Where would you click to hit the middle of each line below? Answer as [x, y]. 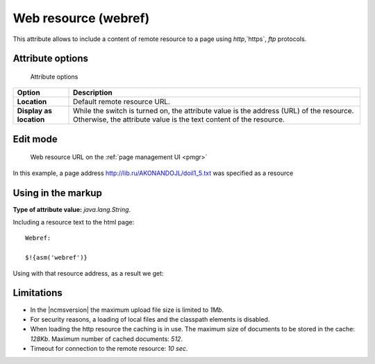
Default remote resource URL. [122, 102]
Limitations [37, 293]
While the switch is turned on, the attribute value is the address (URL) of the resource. [214, 111]
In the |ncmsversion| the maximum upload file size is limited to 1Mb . [127, 310]
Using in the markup [57, 193]
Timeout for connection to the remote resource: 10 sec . [109, 349]
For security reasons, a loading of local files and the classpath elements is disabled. [150, 319]
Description [93, 92]
